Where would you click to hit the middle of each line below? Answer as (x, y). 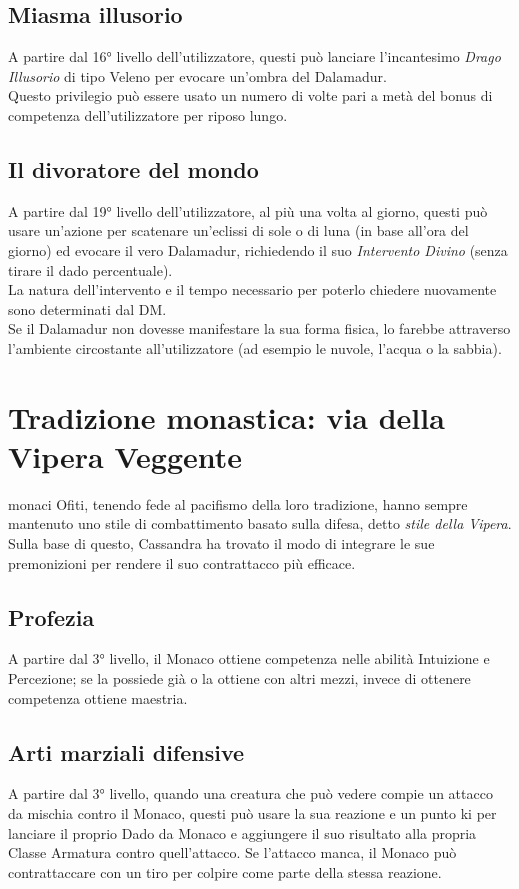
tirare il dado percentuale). (90, 269)
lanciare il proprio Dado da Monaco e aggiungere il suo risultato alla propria (242, 832)
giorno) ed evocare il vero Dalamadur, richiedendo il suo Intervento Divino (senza (258, 249)
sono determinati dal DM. (87, 308)
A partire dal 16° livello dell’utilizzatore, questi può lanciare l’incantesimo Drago (254, 56)
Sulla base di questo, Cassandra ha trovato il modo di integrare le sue (221, 543)
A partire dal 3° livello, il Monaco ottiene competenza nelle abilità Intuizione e (249, 658)
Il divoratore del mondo (133, 168)
